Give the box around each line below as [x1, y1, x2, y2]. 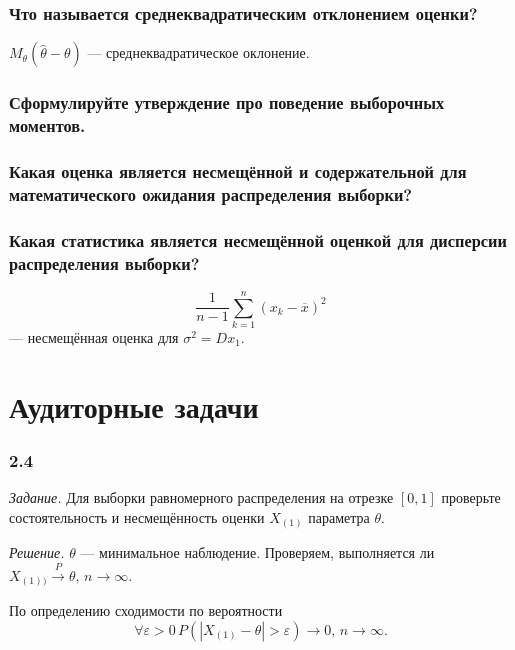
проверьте [441, 487, 501, 508]
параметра [308, 506, 370, 527]
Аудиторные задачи [9, 385, 259, 426]
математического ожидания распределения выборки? [9, 181, 413, 206]
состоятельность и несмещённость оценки [9, 506, 265, 527]
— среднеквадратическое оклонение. [87, 42, 310, 63]
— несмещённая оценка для [9, 327, 179, 348]
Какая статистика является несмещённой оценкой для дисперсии [9, 227, 507, 252]
